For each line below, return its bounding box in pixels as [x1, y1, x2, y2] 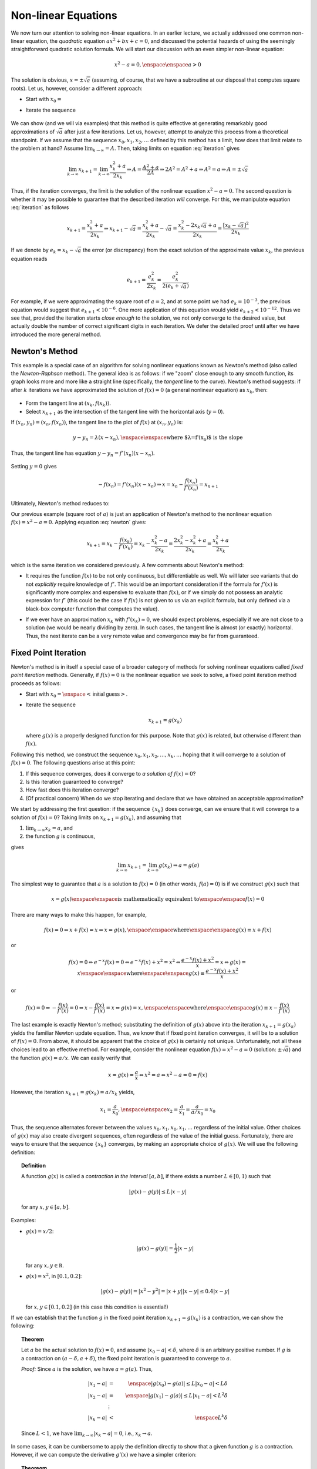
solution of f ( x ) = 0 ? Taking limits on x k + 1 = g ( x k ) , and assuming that [11, 814, 181, 822]
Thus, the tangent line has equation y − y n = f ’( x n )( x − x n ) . [11, 450, 155, 458]
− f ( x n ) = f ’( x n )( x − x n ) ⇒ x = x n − [98, 481, 184, 489]
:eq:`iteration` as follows [11, 204, 69, 211]
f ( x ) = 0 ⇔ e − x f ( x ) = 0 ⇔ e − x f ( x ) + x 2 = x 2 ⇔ [68, 958, 181, 966]
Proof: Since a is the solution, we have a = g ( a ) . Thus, [21, 1366, 153, 1373]
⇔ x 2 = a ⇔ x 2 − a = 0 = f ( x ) [139, 1070, 208, 1078]
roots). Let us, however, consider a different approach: [11, 85, 143, 92]
